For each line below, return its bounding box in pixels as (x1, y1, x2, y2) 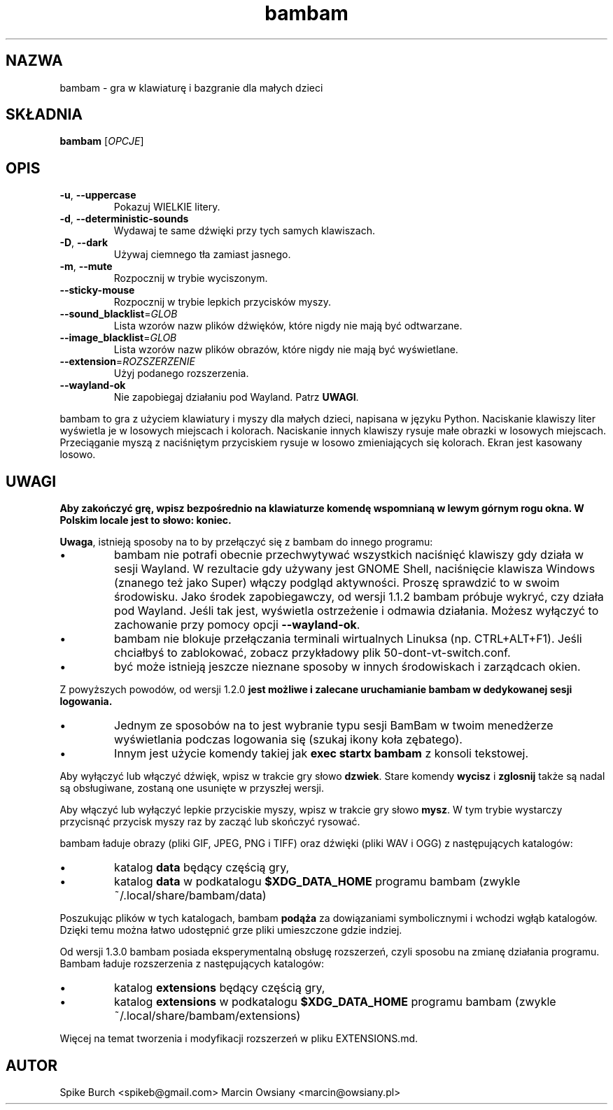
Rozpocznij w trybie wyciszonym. (113, 272, 268, 285)
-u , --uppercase (59, 189, 136, 201)
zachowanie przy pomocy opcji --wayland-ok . (114, 618, 360, 632)
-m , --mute (59, 260, 113, 273)
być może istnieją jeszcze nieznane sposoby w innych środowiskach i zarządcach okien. (114, 660, 581, 674)
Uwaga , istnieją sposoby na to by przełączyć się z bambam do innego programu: (59, 536, 433, 548)
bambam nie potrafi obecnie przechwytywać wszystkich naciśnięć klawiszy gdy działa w (114, 548, 584, 562)
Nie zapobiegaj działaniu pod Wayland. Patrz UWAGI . (113, 391, 359, 404)
